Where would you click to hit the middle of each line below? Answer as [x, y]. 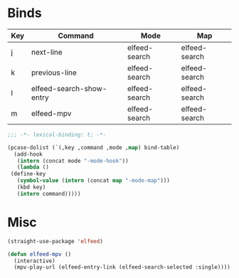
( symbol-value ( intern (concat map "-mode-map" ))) [94, 181]
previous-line [54, 73]
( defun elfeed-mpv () [39, 254]
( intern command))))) [49, 193]
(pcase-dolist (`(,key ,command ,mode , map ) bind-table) [94, 147]
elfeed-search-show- [69, 88]
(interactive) [34, 261]
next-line [47, 52]
